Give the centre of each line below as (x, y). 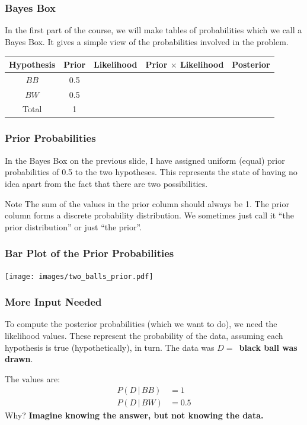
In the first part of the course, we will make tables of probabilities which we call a (153, 30)
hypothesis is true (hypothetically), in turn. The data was (110, 347)
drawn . (19, 359)
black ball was (268, 347)
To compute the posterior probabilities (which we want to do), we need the (141, 324)
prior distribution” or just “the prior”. (73, 226)
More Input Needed (53, 302)
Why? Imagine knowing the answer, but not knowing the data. (134, 415)
